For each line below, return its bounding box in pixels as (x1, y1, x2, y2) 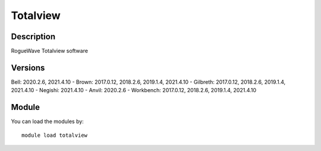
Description (11, 32, 56, 42)
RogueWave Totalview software (11, 48, 89, 55)
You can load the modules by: (11, 118, 84, 125)
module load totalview (21, 131, 88, 139)
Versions (11, 62, 45, 73)
